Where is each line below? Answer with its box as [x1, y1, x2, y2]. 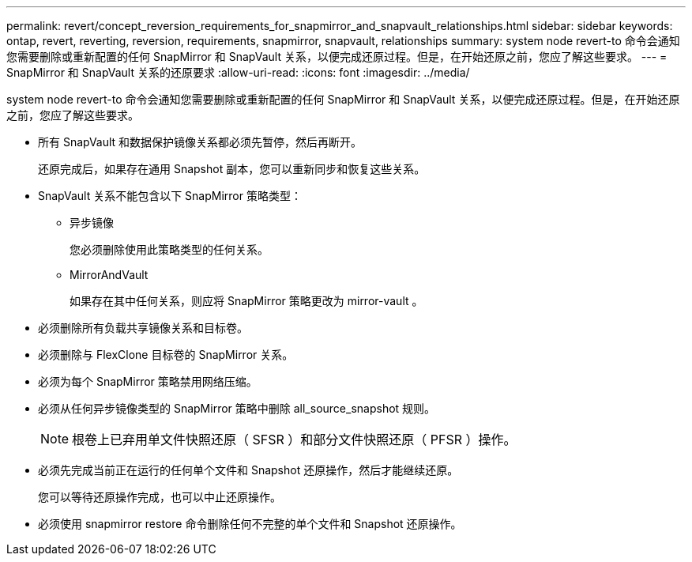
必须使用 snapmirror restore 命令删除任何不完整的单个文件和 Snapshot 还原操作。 [38, 517, 462, 530]
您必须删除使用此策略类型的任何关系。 [70, 243, 269, 256]
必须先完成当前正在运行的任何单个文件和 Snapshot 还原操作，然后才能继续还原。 [38, 463, 459, 477]
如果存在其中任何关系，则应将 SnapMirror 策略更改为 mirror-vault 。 [70, 294, 423, 307]
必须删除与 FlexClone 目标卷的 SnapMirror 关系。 [38, 348, 294, 361]
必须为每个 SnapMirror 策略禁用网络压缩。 [38, 375, 258, 388]
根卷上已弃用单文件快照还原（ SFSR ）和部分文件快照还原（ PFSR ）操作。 [72, 432, 517, 447]
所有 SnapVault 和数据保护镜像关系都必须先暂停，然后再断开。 [38, 135, 363, 149]
